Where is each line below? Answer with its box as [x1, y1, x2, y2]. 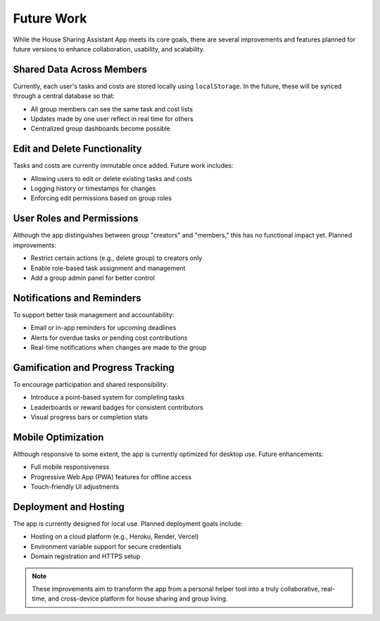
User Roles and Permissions [13, 212, 139, 225]
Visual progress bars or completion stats [30, 413, 148, 422]
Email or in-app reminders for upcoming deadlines [30, 324, 177, 332]
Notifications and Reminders [13, 292, 141, 304]
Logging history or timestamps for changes [30, 184, 156, 193]
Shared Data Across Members [13, 63, 148, 75]
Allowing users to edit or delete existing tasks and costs [30, 174, 193, 183]
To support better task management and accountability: [13, 310, 175, 319]
